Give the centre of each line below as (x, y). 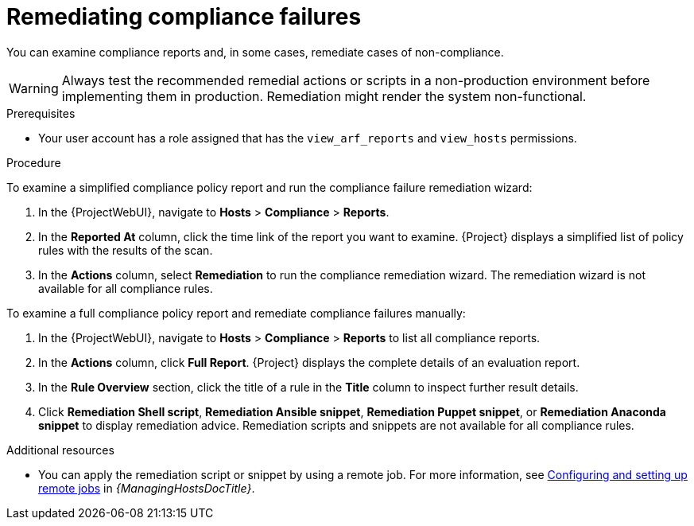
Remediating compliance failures (184, 17)
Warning (34, 88)
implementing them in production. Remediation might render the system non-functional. (324, 96)
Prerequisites (41, 113)
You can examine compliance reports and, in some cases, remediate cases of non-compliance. (255, 52)
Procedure (34, 162)
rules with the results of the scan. (126, 250)
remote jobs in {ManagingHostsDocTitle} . (147, 488)
